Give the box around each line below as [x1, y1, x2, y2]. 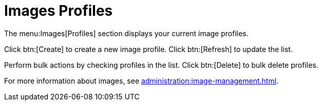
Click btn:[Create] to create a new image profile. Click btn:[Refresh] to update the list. [4, 44, 293, 54]
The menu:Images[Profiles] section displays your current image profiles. [4, 29, 249, 38]
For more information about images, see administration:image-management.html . [4, 76, 279, 85]
